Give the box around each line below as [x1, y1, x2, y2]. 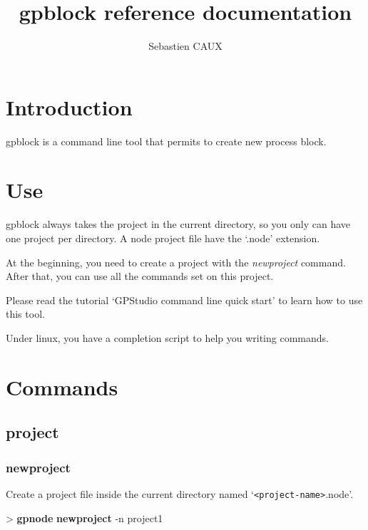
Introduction [6, 92, 133, 121]
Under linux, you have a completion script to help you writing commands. [6, 330, 329, 345]
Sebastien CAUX [148, 38, 223, 53]
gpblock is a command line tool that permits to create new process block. [6, 133, 327, 148]
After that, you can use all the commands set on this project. [6, 269, 274, 284]
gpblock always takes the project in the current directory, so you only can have [6, 217, 351, 232]
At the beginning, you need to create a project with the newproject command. [6, 254, 346, 269]
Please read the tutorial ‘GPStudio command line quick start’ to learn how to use [6, 292, 363, 307]
